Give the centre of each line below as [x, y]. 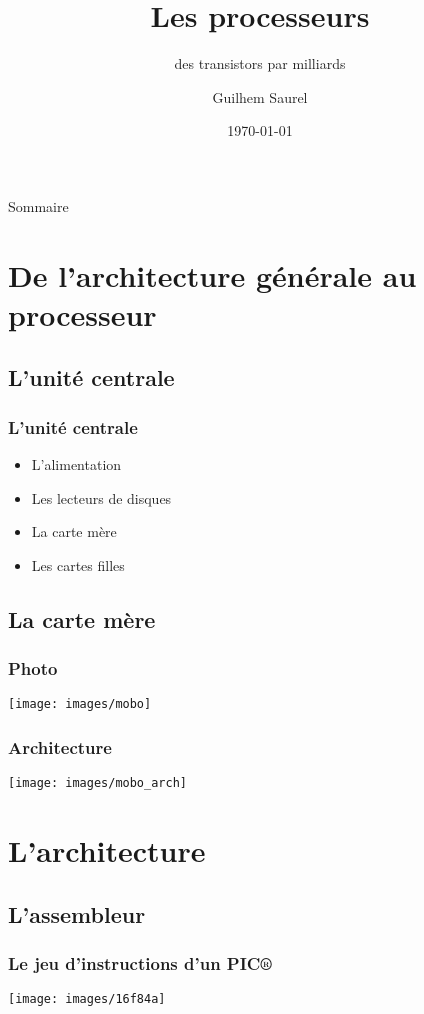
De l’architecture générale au [212, 274]
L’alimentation [76, 464]
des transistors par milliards [260, 63]
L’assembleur [77, 913]
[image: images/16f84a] [87, 999]
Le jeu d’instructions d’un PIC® [140, 963]
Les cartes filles [78, 564]
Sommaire [38, 205]
